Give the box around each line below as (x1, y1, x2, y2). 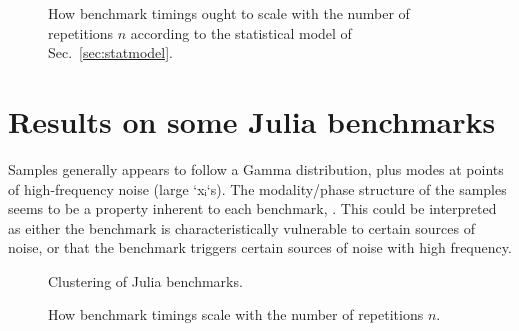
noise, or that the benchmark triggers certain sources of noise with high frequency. (8, 237, 512, 258)
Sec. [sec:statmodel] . (48, 42, 173, 63)
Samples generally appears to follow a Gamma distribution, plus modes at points (8, 158, 504, 179)
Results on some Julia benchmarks (8, 100, 496, 141)
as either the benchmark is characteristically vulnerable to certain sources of (8, 217, 475, 238)
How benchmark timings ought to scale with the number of (48, 3, 410, 23)
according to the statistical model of (130, 22, 352, 43)
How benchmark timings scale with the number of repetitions (48, 304, 424, 325)
